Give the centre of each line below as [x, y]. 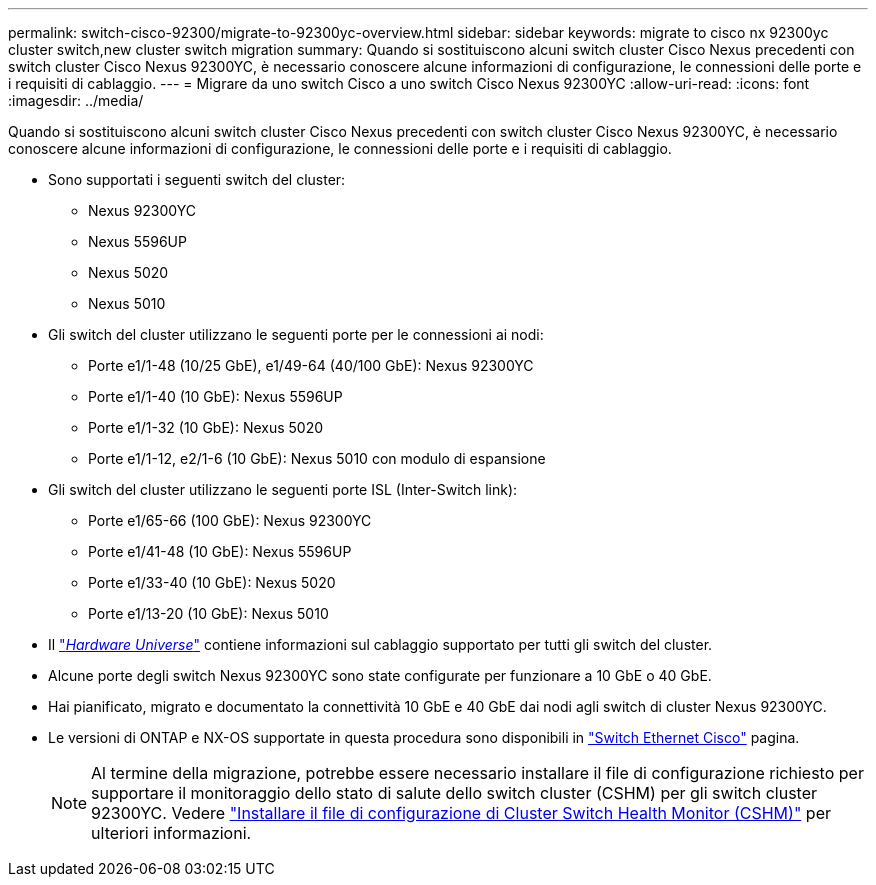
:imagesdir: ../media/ [76, 100]
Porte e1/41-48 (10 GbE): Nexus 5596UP [220, 551]
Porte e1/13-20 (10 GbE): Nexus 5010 [208, 613]
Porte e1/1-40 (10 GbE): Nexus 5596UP [215, 396]
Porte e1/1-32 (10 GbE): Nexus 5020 [206, 427]
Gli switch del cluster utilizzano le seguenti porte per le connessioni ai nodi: [296, 334]
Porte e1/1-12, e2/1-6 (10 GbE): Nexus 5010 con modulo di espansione [317, 458]
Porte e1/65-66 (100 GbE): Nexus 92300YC [230, 520]
